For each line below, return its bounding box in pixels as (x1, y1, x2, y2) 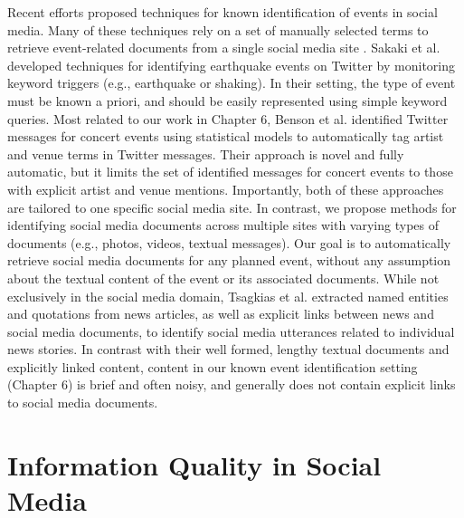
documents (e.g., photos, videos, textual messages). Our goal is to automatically (7, 233, 451, 252)
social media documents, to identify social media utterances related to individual (7, 321, 455, 341)
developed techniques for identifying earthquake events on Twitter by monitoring (7, 55, 456, 74)
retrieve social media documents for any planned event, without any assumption (7, 251, 451, 270)
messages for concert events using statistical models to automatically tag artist (7, 127, 444, 146)
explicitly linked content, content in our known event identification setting (7, 357, 418, 376)
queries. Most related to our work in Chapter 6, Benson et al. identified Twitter (7, 109, 449, 128)
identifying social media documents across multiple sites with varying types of (7, 216, 439, 235)
